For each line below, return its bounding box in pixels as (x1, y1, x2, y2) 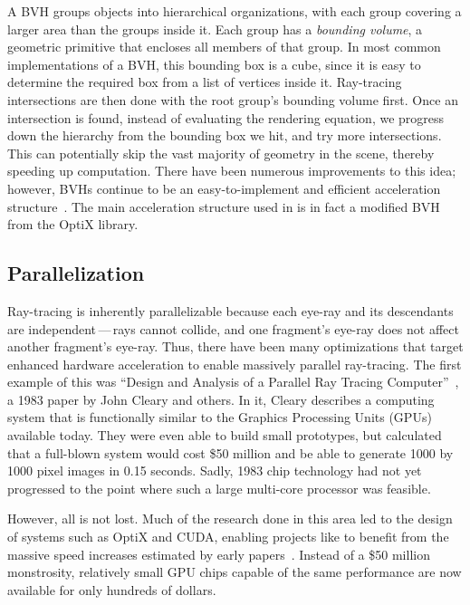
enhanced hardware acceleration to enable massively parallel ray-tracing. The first (7, 354, 462, 373)
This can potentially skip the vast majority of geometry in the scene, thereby (7, 143, 435, 162)
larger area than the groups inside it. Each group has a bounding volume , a (7, 19, 423, 38)
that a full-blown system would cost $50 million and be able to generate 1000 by (7, 443, 454, 462)
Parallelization (7, 259, 145, 287)
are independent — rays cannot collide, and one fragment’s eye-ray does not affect (7, 319, 459, 338)
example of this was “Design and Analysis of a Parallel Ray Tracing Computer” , (7, 372, 459, 391)
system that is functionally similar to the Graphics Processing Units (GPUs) (7, 408, 432, 427)
